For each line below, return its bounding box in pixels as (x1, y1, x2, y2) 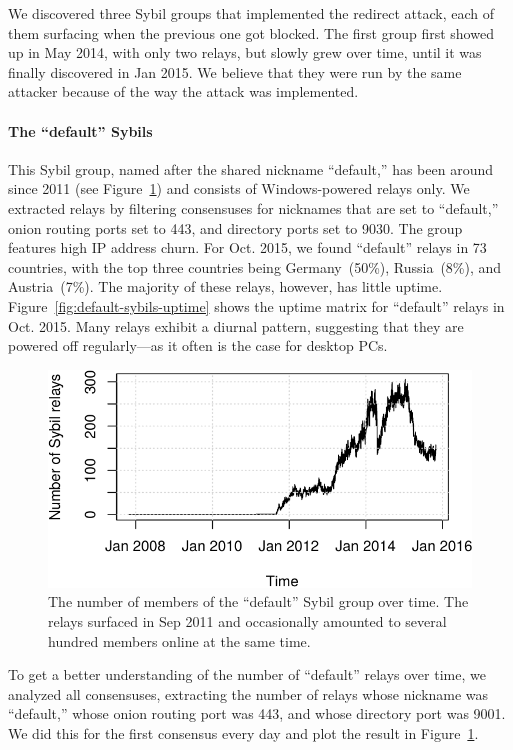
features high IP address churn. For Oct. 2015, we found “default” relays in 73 (8, 237, 487, 258)
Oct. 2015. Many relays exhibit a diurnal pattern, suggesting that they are (8, 315, 464, 336)
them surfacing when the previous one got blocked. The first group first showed (8, 22, 494, 43)
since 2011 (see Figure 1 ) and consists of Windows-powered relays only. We (8, 178, 470, 199)
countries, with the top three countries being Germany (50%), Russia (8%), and (8, 256, 502, 277)
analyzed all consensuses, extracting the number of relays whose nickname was (8, 683, 489, 704)
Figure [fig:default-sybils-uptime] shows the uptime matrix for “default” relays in (8, 295, 505, 316)
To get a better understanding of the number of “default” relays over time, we (8, 664, 486, 685)
